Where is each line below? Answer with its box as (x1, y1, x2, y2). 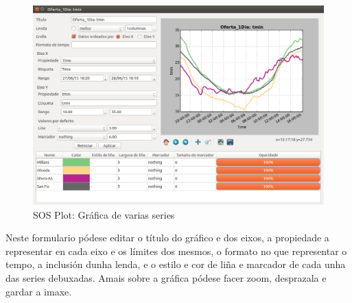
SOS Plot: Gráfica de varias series (33, 207, 175, 221)
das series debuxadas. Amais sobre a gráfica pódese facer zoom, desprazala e (5, 271, 327, 285)
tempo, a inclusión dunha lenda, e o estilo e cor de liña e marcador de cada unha (5, 257, 346, 271)
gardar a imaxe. (5, 284, 72, 298)
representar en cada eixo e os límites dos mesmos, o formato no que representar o (5, 243, 347, 258)
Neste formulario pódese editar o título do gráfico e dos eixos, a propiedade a (5, 230, 329, 245)
